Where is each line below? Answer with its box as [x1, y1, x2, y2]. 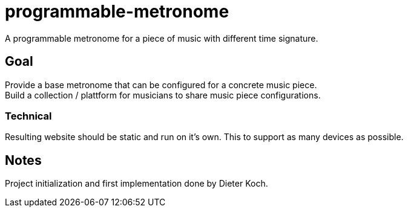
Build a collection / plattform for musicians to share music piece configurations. [5, 89, 321, 100]
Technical [5, 109, 52, 122]
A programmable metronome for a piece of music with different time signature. [5, 33, 318, 43]
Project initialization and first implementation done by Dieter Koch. [5, 178, 268, 189]
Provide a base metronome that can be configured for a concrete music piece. [5, 79, 317, 90]
